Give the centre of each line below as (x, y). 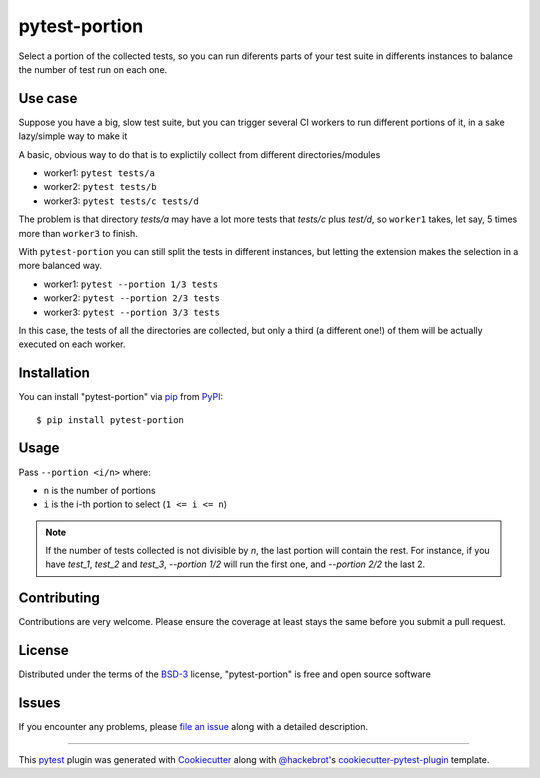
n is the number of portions (99, 490)
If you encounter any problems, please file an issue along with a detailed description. (193, 727)
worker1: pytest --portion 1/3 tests (131, 284)
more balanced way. (60, 266)
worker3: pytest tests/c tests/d (121, 201)
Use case (48, 98)
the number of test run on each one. (93, 69)
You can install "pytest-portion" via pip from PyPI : (121, 397)
